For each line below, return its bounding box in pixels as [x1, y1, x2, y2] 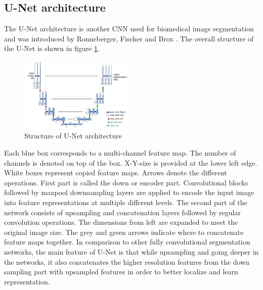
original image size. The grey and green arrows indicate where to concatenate [4, 226, 244, 237]
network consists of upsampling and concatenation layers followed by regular [4, 207, 241, 217]
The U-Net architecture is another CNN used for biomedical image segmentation [4, 23, 254, 34]
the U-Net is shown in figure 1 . [4, 43, 100, 54]
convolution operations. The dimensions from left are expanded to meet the [4, 217, 238, 227]
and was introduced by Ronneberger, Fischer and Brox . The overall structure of [4, 33, 254, 43]
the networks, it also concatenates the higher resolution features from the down [4, 256, 250, 267]
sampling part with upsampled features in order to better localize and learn [4, 266, 238, 277]
